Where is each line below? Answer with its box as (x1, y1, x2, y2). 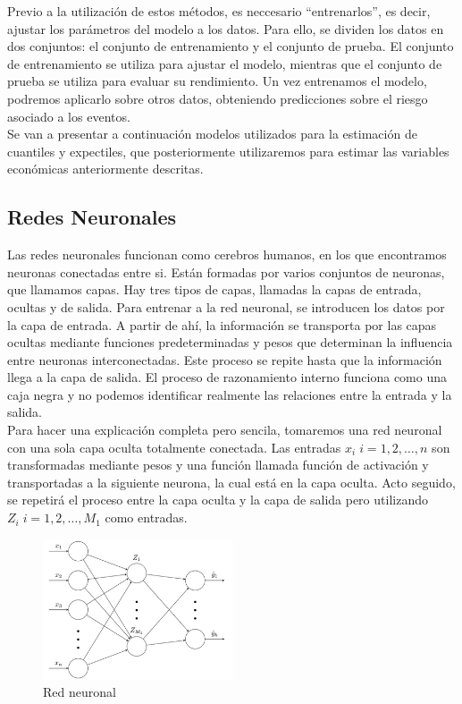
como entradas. (105, 508, 188, 527)
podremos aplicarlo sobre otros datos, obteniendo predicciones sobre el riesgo (7, 89, 428, 107)
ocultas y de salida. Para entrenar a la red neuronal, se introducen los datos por (7, 297, 445, 316)
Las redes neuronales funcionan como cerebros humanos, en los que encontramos (7, 245, 447, 264)
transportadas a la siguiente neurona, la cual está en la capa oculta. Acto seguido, (7, 472, 456, 491)
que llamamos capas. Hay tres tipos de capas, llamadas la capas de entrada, (7, 280, 422, 299)
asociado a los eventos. (7, 106, 130, 125)
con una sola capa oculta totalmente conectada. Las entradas (7, 437, 341, 456)
